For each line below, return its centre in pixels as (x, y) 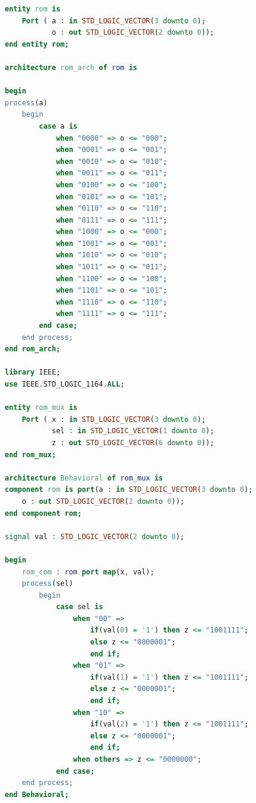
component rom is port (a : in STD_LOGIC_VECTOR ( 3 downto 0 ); (129, 490)
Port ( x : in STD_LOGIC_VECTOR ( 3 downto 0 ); (114, 419)
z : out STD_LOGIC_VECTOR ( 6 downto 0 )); (133, 442)
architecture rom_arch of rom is (71, 67)
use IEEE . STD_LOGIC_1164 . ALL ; (65, 384)
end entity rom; (37, 44)
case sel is (79, 607)
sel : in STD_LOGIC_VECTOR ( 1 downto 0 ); (133, 431)
